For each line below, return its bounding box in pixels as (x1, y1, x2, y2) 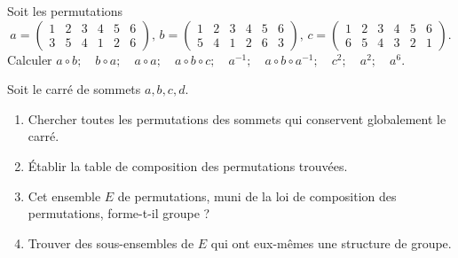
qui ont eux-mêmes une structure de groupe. (210, 233, 452, 252)
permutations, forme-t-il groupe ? (28, 204, 210, 223)
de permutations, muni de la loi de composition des (117, 186, 397, 205)
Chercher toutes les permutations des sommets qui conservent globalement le (28, 109, 446, 128)
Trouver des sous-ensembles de (28, 233, 194, 252)
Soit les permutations (7, 2, 123, 20)
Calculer (7, 50, 52, 68)
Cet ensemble (28, 186, 101, 205)
